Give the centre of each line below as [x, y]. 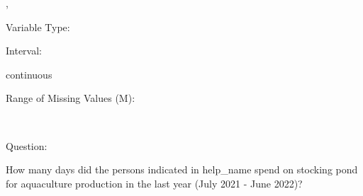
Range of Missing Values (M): [71, 98]
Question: [27, 145]
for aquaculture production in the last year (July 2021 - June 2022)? [154, 183]
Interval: [24, 51]
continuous [29, 74]
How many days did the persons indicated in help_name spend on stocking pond [182, 169]
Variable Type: [38, 27]
